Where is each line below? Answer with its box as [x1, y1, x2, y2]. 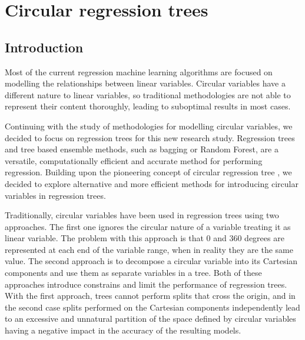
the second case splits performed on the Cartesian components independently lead [5, 301, 300, 313]
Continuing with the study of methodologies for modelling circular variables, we [5, 119, 293, 132]
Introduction [5, 38, 84, 56]
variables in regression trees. [5, 189, 106, 201]
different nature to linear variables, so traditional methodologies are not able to [5, 88, 291, 101]
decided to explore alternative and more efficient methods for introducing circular [5, 177, 299, 189]
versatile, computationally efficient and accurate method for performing [5, 154, 263, 166]
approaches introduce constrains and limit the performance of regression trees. [5, 278, 287, 290]
